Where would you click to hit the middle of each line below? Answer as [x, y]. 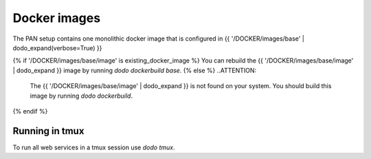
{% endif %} [30, 111]
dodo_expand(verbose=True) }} [57, 47]
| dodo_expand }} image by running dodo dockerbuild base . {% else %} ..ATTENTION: [135, 70]
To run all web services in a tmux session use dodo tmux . [94, 147]
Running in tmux [48, 131]
